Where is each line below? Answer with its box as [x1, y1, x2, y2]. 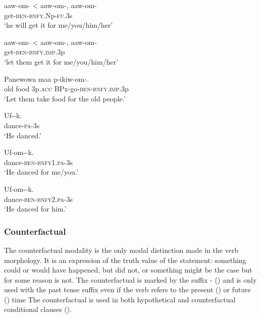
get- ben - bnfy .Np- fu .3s [4, 10, 73, 20]
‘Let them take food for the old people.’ [4, 93, 126, 103]
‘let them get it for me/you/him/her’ [4, 56, 119, 67]
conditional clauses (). [4, 304, 72, 314]
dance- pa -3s [4, 120, 40, 130]
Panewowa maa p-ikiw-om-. [4, 73, 89, 84]
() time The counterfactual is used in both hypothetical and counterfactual [4, 294, 236, 304]
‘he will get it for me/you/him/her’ [4, 20, 113, 30]
